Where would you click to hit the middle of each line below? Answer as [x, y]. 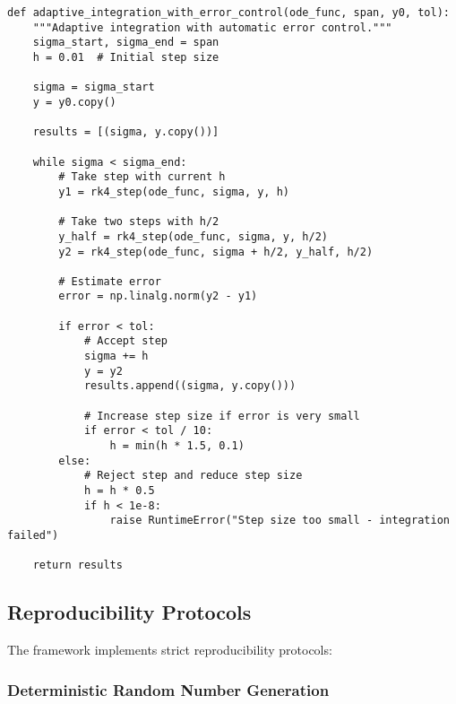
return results [77, 565]
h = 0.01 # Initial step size [126, 57]
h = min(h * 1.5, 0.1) [177, 446]
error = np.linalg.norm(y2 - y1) [158, 296]
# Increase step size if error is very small [222, 416]
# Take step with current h [142, 177]
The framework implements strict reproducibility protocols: [170, 650]
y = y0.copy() [74, 102]
